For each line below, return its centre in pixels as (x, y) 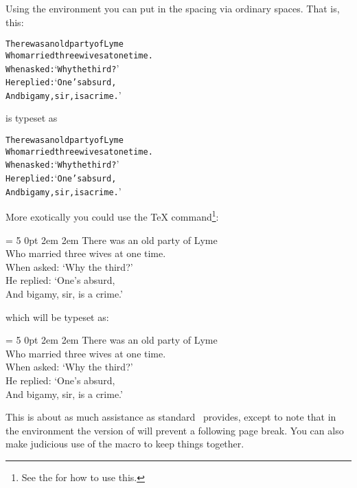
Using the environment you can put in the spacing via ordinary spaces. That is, (173, 8)
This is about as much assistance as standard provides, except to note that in (171, 417)
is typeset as (32, 118)
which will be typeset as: (57, 317)
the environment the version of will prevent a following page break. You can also (175, 430)
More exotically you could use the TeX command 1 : (112, 215)
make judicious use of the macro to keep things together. (125, 444)
